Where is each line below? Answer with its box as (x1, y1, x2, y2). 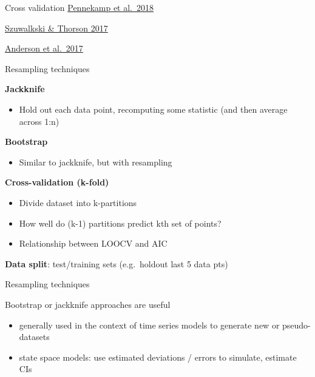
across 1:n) (19, 115, 59, 127)
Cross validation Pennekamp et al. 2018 (5, 1, 154, 13)
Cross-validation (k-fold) (5, 176, 109, 189)
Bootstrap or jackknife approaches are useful (5, 298, 171, 310)
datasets (19, 330, 50, 343)
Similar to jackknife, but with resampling (19, 155, 172, 168)
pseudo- (282, 318, 311, 331)
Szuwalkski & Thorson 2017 (5, 21, 108, 34)
